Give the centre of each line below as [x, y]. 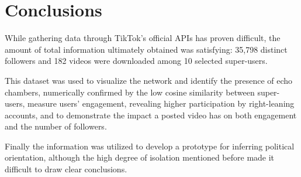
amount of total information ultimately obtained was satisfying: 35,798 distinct [146, 49]
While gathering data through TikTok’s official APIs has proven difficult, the [143, 38]
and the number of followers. [56, 126]
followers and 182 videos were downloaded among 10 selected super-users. [136, 61]
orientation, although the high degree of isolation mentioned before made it [140, 157]
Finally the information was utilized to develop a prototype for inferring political [150, 146]
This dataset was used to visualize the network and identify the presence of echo [149, 80]
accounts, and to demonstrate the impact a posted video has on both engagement [151, 115]
